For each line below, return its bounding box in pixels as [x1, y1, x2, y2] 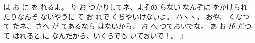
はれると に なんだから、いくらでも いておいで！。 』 [12, 30, 187, 40]
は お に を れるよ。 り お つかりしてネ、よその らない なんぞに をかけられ [3, 2, 248, 12]
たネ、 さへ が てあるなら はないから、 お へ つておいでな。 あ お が [12, 21, 236, 31]
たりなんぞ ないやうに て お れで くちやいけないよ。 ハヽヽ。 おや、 [3, 11, 226, 21]
